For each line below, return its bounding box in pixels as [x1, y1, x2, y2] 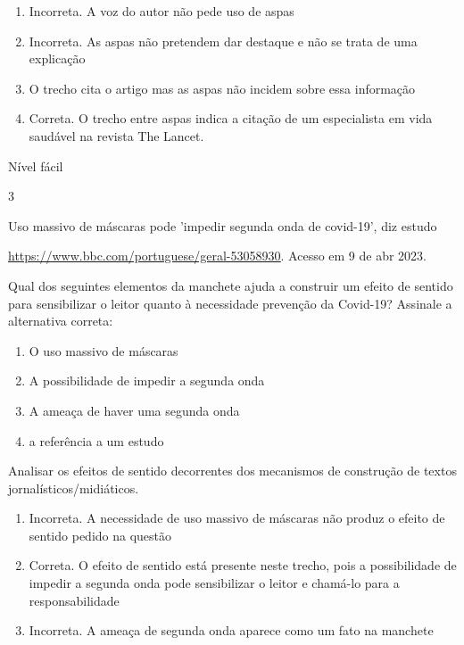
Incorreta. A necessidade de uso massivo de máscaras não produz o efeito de [29, 509, 445, 527]
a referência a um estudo [29, 431, 164, 450]
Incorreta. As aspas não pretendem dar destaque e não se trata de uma [29, 31, 418, 50]
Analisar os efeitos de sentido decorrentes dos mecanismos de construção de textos [8, 461, 457, 480]
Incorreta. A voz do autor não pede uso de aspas [29, 2, 294, 20]
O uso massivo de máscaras [29, 341, 178, 360]
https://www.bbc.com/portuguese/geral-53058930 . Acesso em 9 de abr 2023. [8, 246, 427, 265]
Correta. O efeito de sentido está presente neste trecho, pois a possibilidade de [29, 556, 457, 575]
